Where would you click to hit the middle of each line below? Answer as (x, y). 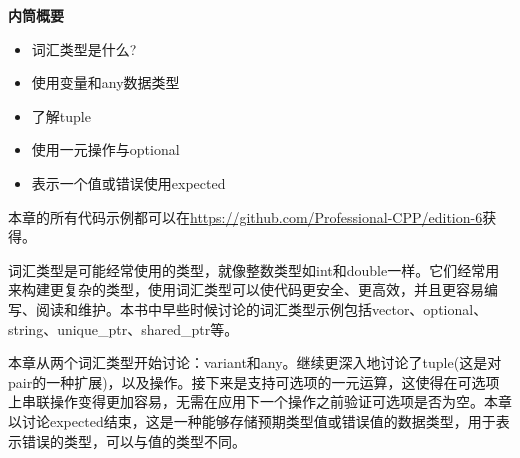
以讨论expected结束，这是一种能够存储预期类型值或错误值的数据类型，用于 (252, 420)
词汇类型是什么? (84, 48)
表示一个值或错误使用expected (128, 182)
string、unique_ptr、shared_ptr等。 (123, 328)
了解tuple (61, 115)
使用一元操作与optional (105, 149)
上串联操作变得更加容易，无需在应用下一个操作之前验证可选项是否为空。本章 (260, 401)
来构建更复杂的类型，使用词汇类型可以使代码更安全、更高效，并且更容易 (246, 289)
